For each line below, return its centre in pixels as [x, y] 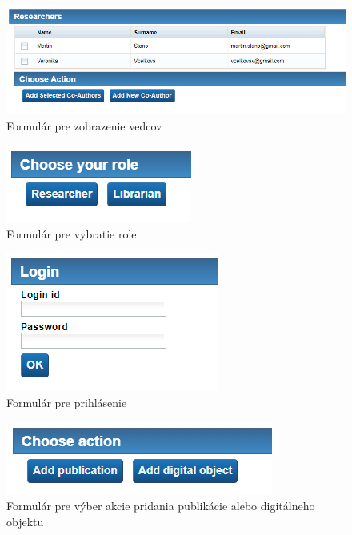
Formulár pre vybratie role [72, 233]
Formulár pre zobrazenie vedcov [84, 125]
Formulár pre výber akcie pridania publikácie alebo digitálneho [161, 506]
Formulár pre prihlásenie [67, 402]
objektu [25, 521]
